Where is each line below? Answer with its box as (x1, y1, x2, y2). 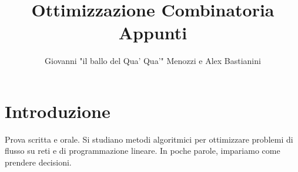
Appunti (118, 21, 187, 45)
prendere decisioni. (5, 156, 72, 168)
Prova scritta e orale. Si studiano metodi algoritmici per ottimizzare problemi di (5, 133, 293, 145)
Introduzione (5, 99, 111, 123)
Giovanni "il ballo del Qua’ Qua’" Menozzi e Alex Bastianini (45, 55, 261, 67)
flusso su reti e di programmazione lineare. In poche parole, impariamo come (5, 144, 280, 157)
